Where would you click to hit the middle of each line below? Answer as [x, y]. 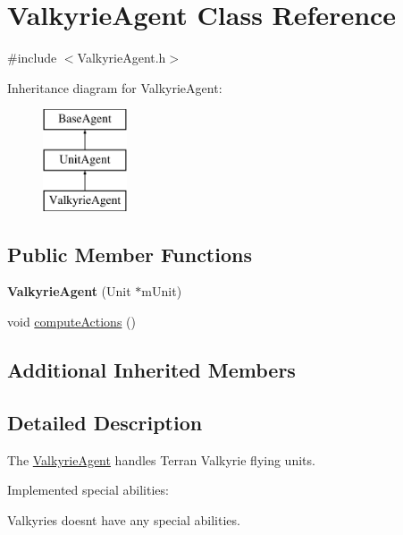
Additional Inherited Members [151, 370]
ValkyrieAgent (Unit [69, 291]
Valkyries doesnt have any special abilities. [124, 519]
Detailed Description [105, 422]
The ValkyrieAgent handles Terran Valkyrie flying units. [161, 459]
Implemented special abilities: [88, 490]
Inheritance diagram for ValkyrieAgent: [115, 87]
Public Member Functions [130, 254]
